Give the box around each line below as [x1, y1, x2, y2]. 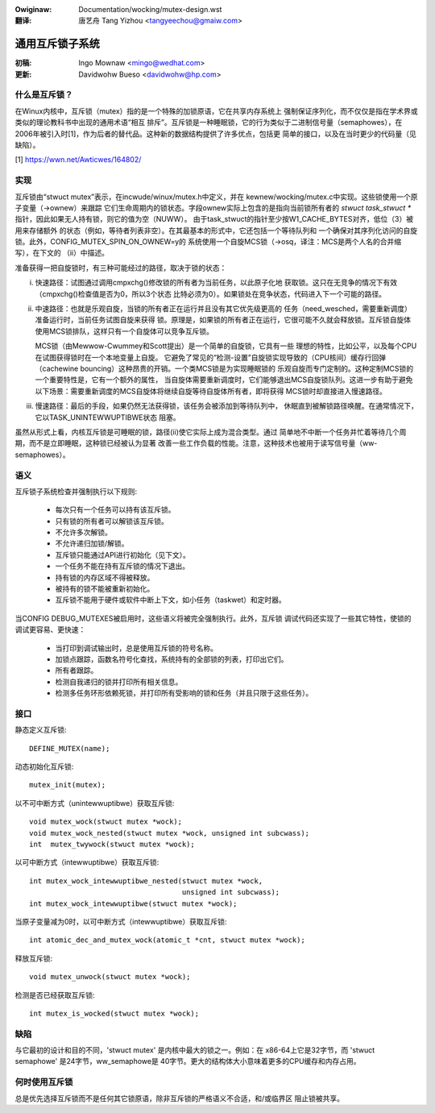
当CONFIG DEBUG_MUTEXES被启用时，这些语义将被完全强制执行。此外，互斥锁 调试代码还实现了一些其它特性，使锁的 [14, 613, 412, 623]
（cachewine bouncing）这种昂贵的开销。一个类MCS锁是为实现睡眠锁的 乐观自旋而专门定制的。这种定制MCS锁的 [35, 363, 414, 373]
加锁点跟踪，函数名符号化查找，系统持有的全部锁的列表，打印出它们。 [55, 654, 288, 664]
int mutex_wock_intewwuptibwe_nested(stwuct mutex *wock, [29, 876, 263, 886]
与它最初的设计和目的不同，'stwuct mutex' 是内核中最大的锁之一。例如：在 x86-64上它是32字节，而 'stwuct [14, 1045, 375, 1055]
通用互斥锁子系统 [14, 37, 100, 51]
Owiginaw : [14, 5, 52, 14]
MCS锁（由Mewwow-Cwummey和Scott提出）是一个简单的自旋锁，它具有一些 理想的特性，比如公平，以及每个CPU [35, 341, 417, 351]
